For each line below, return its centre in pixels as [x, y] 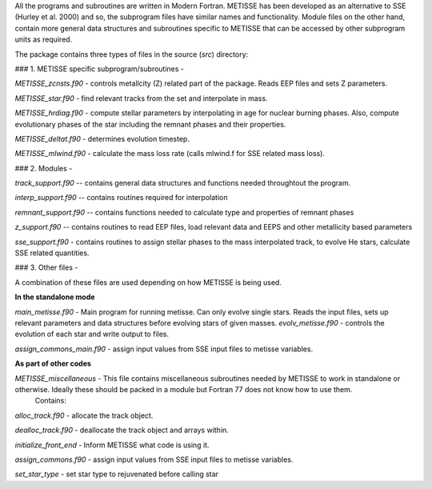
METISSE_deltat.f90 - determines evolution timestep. [102, 138]
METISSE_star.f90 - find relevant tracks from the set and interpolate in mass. [141, 98]
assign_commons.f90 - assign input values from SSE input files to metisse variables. [154, 459]
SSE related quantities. [52, 253]
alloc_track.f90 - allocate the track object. [84, 415]
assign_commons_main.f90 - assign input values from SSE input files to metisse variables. [164, 349]
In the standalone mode [55, 297]
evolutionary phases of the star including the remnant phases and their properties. [150, 124]
